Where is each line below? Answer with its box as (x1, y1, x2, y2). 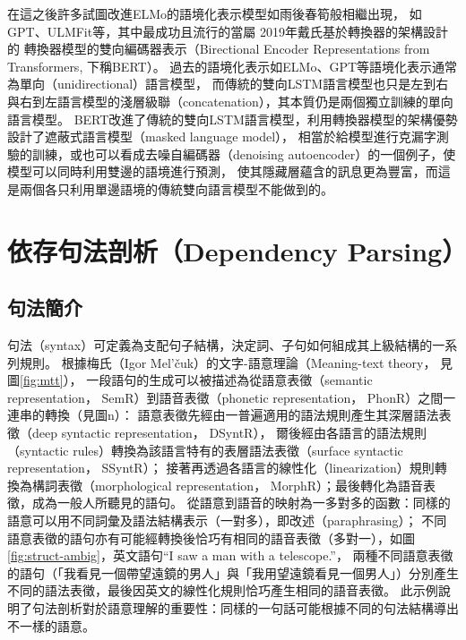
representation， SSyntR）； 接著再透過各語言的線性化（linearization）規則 (7, 458, 435, 477)
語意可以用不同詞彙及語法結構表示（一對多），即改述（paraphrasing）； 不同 (7, 511, 447, 530)
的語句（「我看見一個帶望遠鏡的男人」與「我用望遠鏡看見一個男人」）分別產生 (7, 563, 459, 582)
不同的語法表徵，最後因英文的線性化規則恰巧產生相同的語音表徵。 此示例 (7, 581, 438, 600)
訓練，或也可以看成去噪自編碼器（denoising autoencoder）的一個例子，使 (31, 144, 456, 163)
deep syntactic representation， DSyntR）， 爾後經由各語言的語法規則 (31, 423, 427, 442)
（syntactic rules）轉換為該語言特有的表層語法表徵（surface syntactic (7, 440, 403, 459)
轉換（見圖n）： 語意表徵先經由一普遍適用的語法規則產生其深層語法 (44, 405, 439, 424)
